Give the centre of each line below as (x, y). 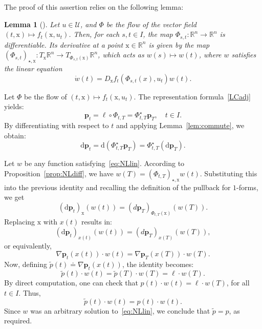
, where (210, 55)
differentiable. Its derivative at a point (64, 44)
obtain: (15, 135)
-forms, (247, 187)
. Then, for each (94, 34)
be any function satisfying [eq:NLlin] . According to (104, 163)
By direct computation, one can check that (71, 283)
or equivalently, (28, 245)
